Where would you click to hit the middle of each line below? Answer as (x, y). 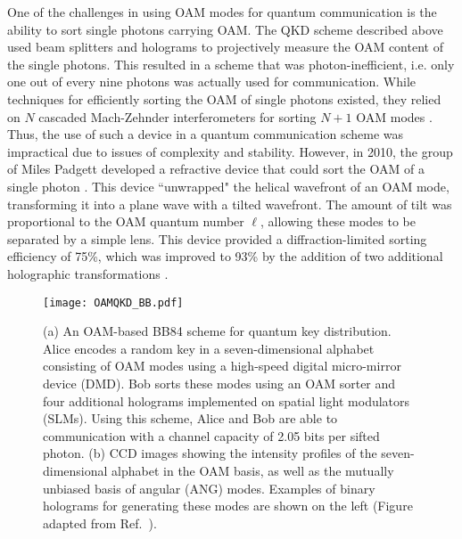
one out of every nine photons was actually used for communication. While (212, 82)
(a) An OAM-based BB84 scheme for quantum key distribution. (217, 331)
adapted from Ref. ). (100, 523)
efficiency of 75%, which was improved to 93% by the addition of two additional (225, 256)
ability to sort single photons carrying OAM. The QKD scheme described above (225, 29)
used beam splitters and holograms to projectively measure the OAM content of (225, 47)
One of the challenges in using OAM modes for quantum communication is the (222, 12)
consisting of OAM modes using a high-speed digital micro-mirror (222, 366)
